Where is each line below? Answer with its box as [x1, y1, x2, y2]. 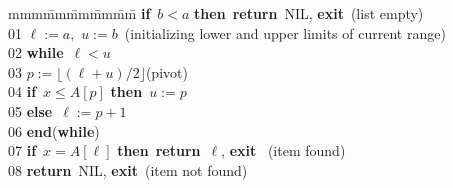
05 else [8, 100, 53, 121]
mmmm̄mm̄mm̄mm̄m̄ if [8, 3, 151, 23]
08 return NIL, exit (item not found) [8, 159, 248, 180]
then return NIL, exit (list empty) [194, 3, 424, 23]
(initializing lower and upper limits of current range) [124, 22, 446, 43]
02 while [8, 42, 64, 63]
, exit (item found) [221, 140, 346, 161]
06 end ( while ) [8, 120, 100, 141]
